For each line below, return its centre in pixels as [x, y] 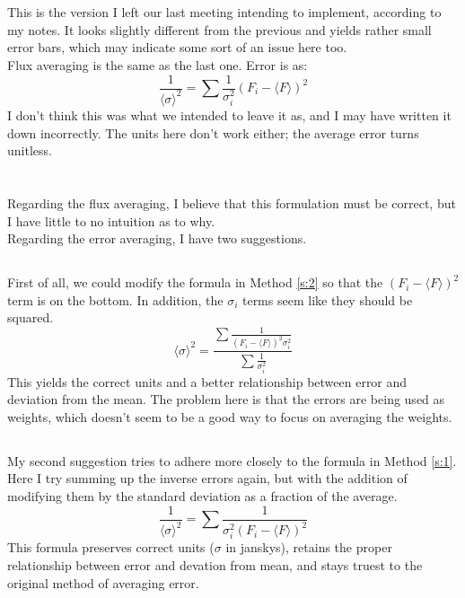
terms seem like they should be [327, 299]
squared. [31, 317]
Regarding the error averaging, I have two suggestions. [157, 238]
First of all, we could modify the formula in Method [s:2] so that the [195, 282]
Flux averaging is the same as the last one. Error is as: [158, 64]
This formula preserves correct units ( [111, 547]
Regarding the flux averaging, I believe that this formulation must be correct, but [232, 202]
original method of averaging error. [103, 582]
